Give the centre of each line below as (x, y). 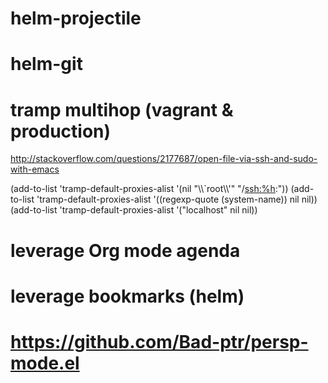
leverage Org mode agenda (125, 250)
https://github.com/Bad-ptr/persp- (159, 341)
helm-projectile (76, 18)
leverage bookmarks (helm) (127, 296)
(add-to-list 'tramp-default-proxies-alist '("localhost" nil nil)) (134, 210)
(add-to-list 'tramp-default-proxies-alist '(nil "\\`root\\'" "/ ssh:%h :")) (149, 189)
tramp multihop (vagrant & (122, 109)
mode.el (45, 363)
